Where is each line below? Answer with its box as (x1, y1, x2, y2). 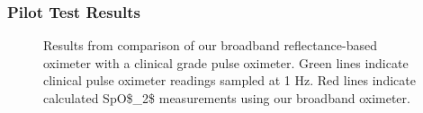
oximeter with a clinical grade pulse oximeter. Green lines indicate (43, 53, 409, 72)
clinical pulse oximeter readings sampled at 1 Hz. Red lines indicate (43, 71, 416, 90)
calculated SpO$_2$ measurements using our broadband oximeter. (43, 89, 410, 107)
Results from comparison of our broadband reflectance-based (43, 36, 377, 55)
